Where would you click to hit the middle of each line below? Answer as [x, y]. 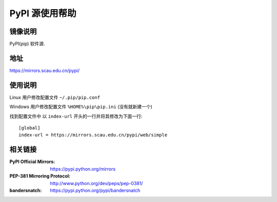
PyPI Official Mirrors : [32, 162]
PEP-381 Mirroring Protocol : [40, 176]
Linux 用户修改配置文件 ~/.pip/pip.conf [55, 97]
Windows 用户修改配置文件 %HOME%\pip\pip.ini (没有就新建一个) [81, 107]
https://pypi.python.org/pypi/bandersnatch [95, 190]
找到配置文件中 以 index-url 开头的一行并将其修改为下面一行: [76, 116]
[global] [29, 128]
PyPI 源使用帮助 [43, 13]
